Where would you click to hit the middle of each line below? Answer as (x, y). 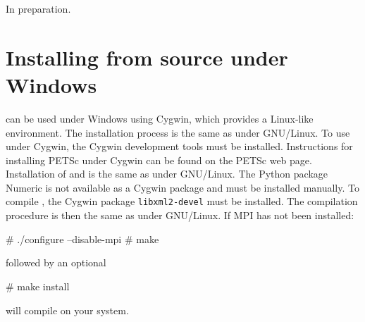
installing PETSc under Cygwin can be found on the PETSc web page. (159, 160)
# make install (38, 286)
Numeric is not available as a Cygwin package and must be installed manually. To (182, 187)
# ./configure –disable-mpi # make (82, 239)
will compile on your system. (67, 310)
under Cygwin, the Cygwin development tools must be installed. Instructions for (179, 146)
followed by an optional (56, 262)
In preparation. (38, 8)
